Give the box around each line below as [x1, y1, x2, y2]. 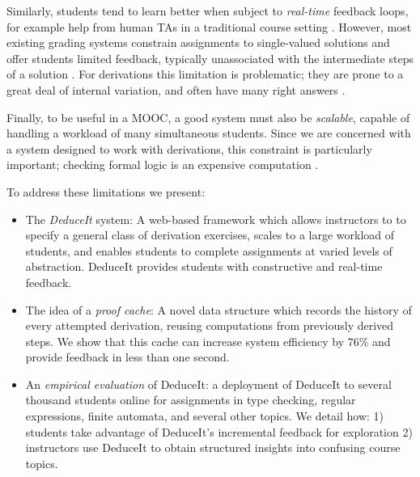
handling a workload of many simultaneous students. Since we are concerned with [6, 125, 411, 141]
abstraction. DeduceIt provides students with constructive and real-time [25, 258, 383, 275]
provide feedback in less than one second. [25, 348, 230, 365]
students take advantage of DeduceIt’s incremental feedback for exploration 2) [25, 423, 413, 440]
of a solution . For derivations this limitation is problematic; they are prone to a [6, 65, 404, 82]
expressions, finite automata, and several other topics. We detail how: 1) [25, 407, 384, 424]
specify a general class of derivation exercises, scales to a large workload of [25, 226, 395, 243]
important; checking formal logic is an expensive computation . [6, 156, 319, 173]
